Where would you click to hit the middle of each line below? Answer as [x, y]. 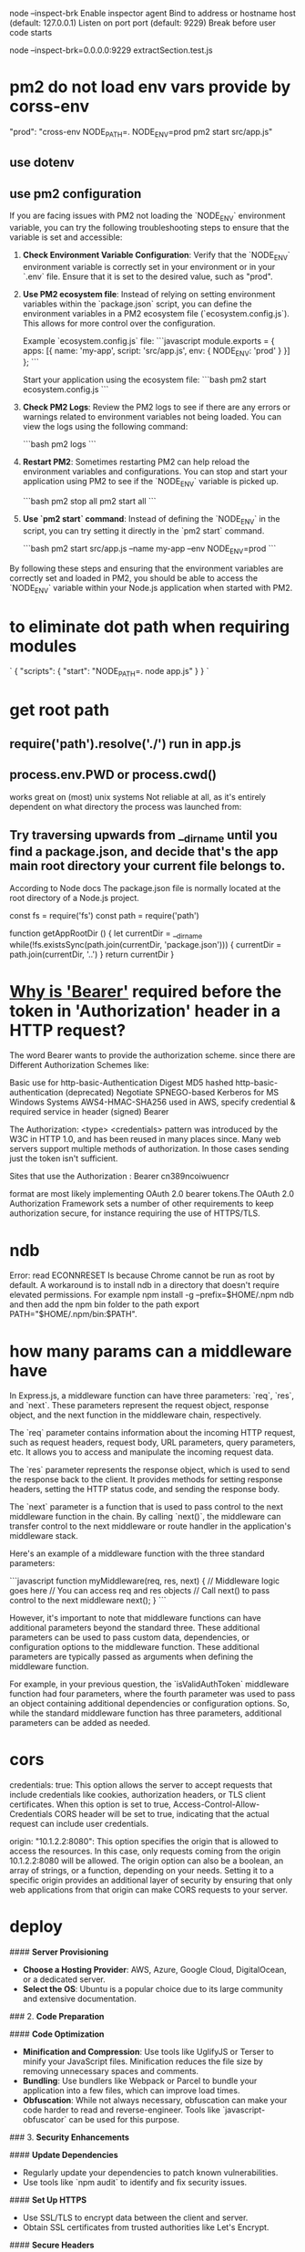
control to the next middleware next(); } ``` [88, 1601]
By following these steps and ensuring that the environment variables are [147, 568]
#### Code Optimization [57, 2034]
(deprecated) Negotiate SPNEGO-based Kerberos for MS [172, 1093]
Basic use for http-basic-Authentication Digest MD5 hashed [122, 1083]
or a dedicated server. [64, 1979]
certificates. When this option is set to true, [90, 1804]
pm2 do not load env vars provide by [150, 87]
